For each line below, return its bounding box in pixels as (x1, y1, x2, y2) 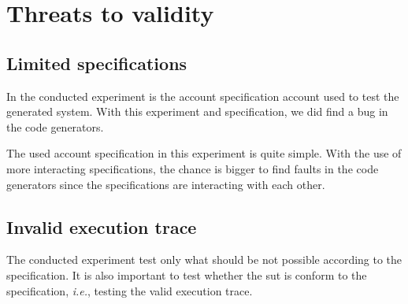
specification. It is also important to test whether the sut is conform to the (6, 266, 367, 283)
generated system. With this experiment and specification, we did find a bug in (6, 103, 388, 120)
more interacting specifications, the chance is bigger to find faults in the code (6, 160, 379, 176)
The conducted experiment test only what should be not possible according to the (6, 251, 402, 268)
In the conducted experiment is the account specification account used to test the (6, 87, 399, 104)
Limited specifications (6, 50, 187, 75)
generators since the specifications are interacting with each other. (6, 176, 325, 192)
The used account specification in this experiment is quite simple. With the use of (6, 145, 402, 161)
